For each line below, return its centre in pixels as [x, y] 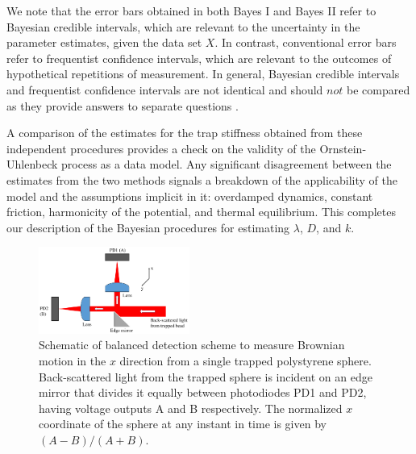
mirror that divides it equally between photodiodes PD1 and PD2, [203, 392]
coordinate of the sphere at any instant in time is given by [183, 424]
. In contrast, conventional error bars [306, 42]
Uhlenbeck [32, 164]
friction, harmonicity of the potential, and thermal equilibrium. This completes [201, 212]
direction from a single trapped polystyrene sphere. [245, 361]
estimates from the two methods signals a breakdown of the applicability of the [202, 179]
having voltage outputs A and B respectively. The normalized [191, 408]
